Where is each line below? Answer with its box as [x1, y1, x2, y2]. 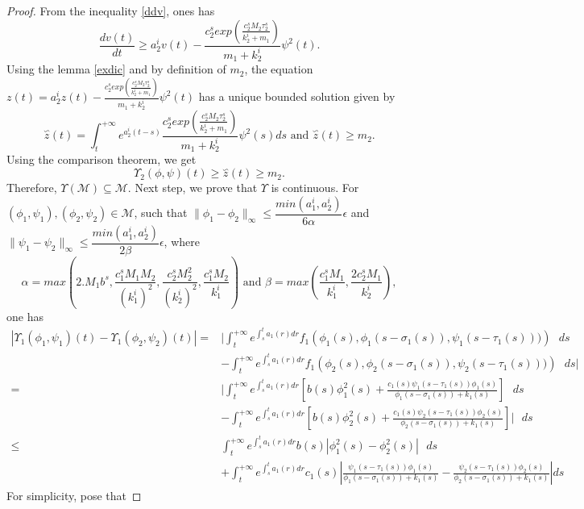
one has [6, 307, 43, 324]
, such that [134, 204, 188, 221]
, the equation [244, 60, 313, 77]
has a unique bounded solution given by [198, 88, 396, 105]
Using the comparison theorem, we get [6, 151, 197, 168]
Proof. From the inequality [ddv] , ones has [6, 2, 215, 19]
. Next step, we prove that [127, 179, 258, 196]
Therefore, [6, 179, 57, 196]
